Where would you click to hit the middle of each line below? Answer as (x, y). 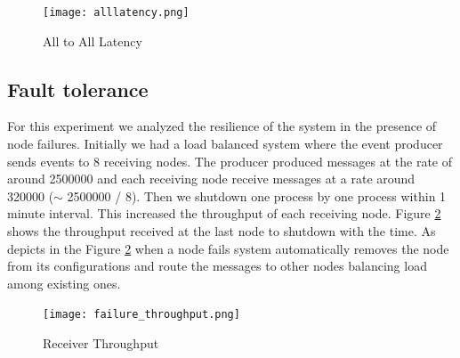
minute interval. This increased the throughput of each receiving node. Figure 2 (224, 213)
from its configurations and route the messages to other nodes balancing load (217, 266)
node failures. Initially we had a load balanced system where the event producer (225, 144)
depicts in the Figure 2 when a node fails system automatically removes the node (228, 248)
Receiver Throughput (101, 343)
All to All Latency (93, 41)
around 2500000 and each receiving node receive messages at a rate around (211, 179)
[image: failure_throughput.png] (141, 315)
